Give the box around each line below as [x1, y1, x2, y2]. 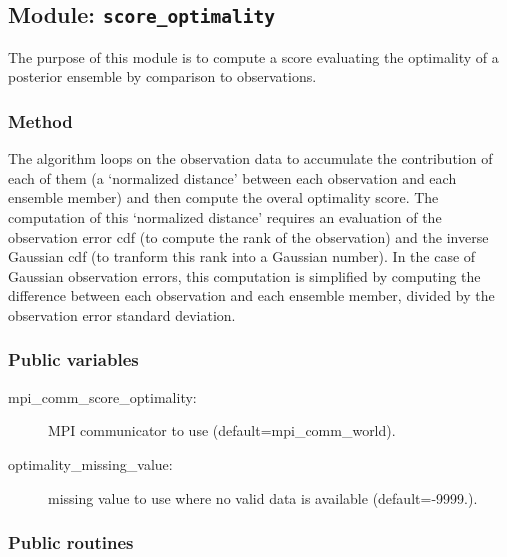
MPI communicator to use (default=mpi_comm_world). [48, 420, 396, 441]
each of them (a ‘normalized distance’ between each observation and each [8, 167, 457, 188]
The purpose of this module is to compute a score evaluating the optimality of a [8, 46, 499, 67]
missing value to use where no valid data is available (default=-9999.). [48, 487, 478, 508]
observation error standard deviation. [8, 304, 236, 325]
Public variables [8, 347, 139, 372]
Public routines [8, 530, 134, 555]
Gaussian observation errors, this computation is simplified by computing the [8, 265, 481, 286]
